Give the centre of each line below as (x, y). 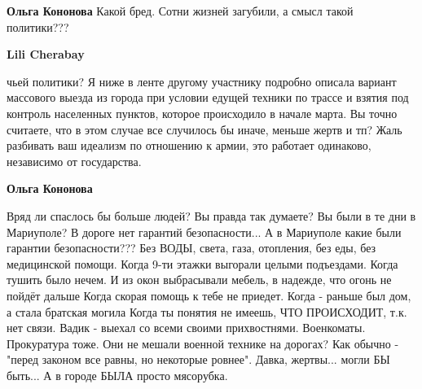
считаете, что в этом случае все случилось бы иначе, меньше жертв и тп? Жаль (204, 129)
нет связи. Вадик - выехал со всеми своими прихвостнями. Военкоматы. (186, 328)
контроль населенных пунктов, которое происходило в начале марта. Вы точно (202, 113)
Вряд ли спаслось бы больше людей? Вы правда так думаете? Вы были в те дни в (211, 215)
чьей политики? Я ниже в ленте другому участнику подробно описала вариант (202, 81)
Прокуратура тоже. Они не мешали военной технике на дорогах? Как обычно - (203, 343)
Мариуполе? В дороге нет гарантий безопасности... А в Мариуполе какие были (204, 232)
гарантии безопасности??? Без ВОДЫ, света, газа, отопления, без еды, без (191, 248)
